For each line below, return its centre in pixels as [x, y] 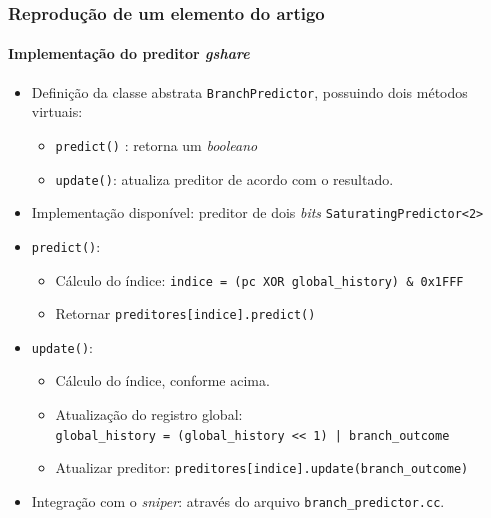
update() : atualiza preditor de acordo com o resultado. [224, 178]
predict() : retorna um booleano [156, 144]
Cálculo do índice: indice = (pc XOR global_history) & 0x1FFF [259, 279]
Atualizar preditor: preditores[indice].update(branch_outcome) [262, 467]
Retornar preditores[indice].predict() [185, 313]
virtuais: [57, 111]
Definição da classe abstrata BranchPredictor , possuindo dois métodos [249, 91]
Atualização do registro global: [149, 414]
